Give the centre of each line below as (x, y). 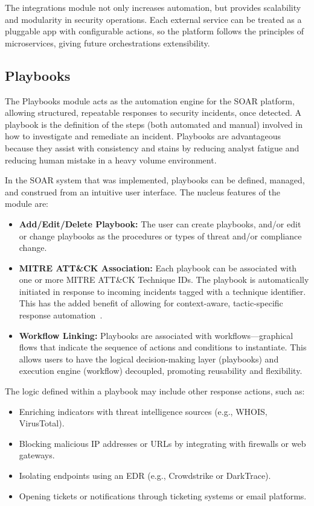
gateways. (37, 455)
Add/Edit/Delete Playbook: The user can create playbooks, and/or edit (160, 223)
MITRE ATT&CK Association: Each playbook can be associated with (158, 267)
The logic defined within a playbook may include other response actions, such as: (155, 391)
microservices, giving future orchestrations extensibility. (107, 43)
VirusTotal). (42, 423)
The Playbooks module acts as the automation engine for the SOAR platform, (150, 100)
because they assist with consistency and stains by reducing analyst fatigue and (152, 147)
